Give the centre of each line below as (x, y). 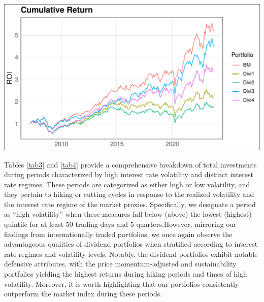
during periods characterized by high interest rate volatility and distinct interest (129, 174)
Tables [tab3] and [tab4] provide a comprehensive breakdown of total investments (130, 164)
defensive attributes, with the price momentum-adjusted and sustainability (120, 264)
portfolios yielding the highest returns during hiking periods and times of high (126, 274)
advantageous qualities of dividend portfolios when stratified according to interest (131, 244)
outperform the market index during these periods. (83, 294)
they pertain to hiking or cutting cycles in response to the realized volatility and (129, 194)
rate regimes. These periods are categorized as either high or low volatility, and (127, 184)
